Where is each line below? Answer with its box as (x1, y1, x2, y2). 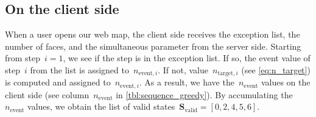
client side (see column (5, 88, 90, 101)
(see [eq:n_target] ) (241, 63, 311, 76)
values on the (261, 76, 311, 89)
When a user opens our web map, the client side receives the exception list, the (5, 28, 300, 41)
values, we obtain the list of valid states (27, 100, 175, 113)
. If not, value (158, 63, 208, 76)
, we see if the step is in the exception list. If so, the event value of (63, 52, 311, 64)
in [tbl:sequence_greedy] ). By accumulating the (116, 88, 293, 101)
